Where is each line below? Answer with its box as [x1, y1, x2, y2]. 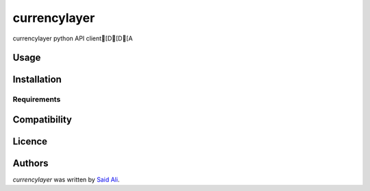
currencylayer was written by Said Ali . [12, 175, 120, 184]
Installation [12, 74, 62, 86]
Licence [12, 136, 48, 147]
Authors [12, 157, 49, 169]
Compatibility [12, 114, 72, 125]
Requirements [12, 94, 61, 104]
